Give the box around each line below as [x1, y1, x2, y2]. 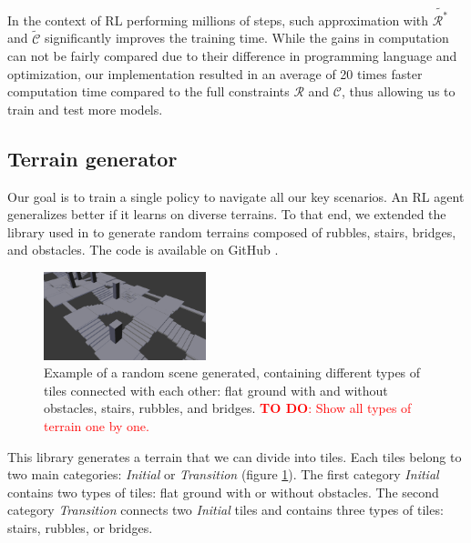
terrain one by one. [44, 416, 149, 435]
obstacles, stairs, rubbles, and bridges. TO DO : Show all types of [44, 398, 412, 417]
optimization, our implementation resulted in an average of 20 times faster [7, 64, 423, 83]
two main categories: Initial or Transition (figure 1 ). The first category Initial [7, 465, 439, 484]
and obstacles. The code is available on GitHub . [7, 240, 279, 259]
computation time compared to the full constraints [7, 82, 290, 101]
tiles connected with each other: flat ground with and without [44, 380, 388, 399]
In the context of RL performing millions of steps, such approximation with [7, 10, 429, 29]
